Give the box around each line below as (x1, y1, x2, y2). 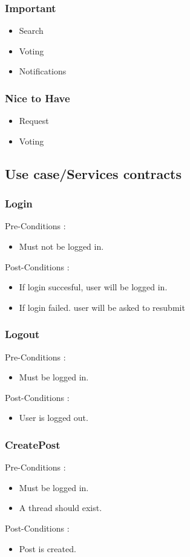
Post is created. (19, 542, 76, 555)
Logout (5, 327, 40, 342)
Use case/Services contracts (5, 164, 182, 183)
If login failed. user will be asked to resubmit (19, 301, 185, 313)
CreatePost (5, 437, 61, 452)
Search (19, 24, 44, 37)
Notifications (19, 65, 67, 77)
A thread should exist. (19, 501, 102, 514)
